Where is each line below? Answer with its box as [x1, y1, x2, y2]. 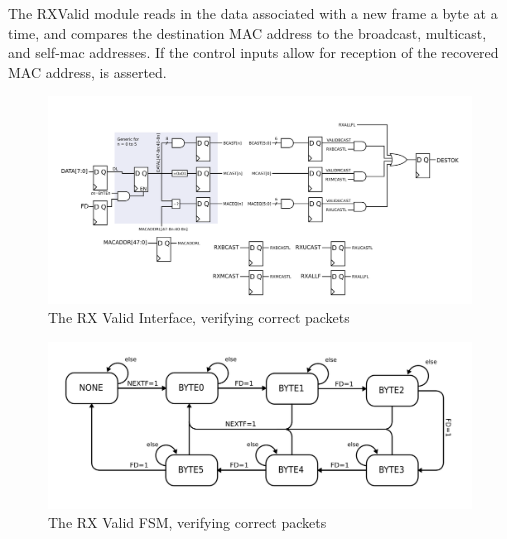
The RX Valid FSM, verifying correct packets [48, 512, 327, 533]
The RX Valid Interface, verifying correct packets [48, 307, 350, 328]
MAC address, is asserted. [8, 61, 167, 82]
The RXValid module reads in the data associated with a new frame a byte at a [8, 3, 498, 23]
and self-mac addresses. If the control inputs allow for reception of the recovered [8, 42, 499, 63]
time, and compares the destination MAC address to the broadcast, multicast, [8, 22, 487, 43]
